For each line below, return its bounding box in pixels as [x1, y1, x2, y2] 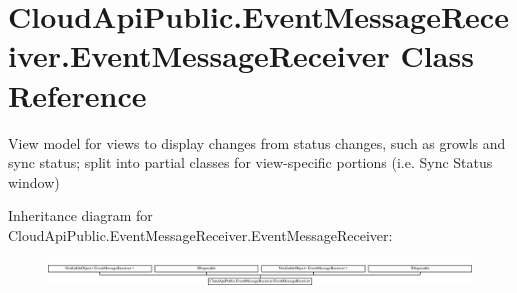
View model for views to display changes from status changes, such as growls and [8, 132, 506, 153]
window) [8, 171, 60, 192]
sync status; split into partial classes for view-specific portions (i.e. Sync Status [8, 152, 493, 173]
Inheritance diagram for [8, 205, 153, 226]
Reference [8, 74, 147, 115]
